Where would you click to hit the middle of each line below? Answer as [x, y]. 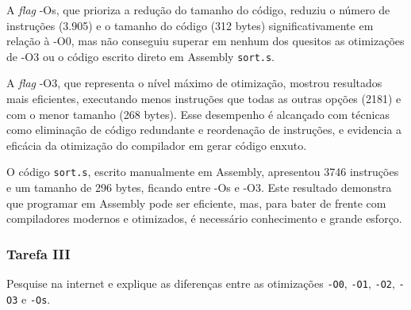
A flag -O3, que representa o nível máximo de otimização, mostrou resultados [194, 83]
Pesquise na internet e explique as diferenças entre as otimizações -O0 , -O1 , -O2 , [201, 283]
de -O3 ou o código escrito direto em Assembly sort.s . [141, 56]
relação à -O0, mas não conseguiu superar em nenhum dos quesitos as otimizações [205, 41]
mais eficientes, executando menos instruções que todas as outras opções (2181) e [204, 99]
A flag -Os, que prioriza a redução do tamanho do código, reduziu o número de [198, 10]
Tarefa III [38, 253]
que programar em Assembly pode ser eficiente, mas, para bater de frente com [196, 203]
